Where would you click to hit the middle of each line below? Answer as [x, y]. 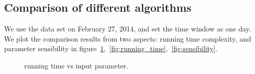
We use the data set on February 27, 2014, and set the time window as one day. [127, 29]
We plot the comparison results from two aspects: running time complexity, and [128, 38]
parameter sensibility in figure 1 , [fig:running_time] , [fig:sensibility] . [111, 48]
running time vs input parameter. [76, 65]
